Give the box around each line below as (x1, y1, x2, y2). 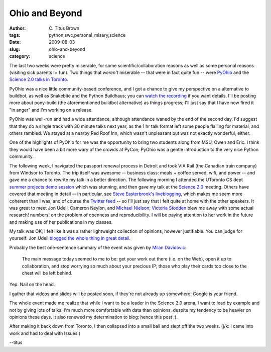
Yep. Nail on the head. (9, 282, 55, 288)
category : (9, 53, 31, 59)
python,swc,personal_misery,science (49, 32, 126, 38)
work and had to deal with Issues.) (9, 330, 80, 336)
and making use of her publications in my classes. (9, 219, 113, 225)
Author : (9, 25, 26, 31)
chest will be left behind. (22, 270, 73, 276)
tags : (9, 32, 21, 38)
